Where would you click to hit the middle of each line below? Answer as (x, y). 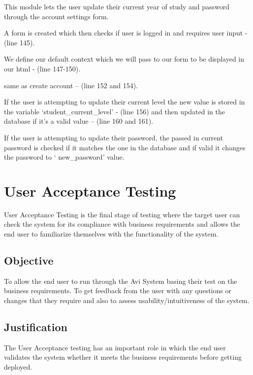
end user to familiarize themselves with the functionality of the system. (111, 234)
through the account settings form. (56, 16)
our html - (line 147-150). (42, 68)
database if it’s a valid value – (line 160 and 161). (79, 121)
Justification (36, 327)
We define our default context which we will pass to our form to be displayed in (124, 59)
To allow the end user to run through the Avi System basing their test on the (121, 281)
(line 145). (19, 42)
